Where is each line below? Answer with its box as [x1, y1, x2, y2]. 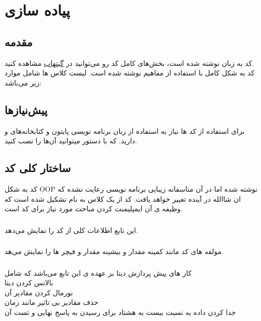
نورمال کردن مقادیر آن [5, 287, 73, 297]
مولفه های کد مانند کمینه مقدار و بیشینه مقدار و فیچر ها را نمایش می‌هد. [5, 246, 224, 257]
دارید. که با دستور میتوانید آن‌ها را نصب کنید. [5, 135, 137, 146]
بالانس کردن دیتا [5, 277, 53, 288]
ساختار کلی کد [5, 160, 71, 176]
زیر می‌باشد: [5, 77, 42, 88]
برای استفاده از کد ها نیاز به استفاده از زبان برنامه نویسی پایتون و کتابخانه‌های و [5, 125, 245, 136]
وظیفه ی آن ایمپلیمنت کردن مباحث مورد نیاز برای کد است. [5, 203, 183, 214]
